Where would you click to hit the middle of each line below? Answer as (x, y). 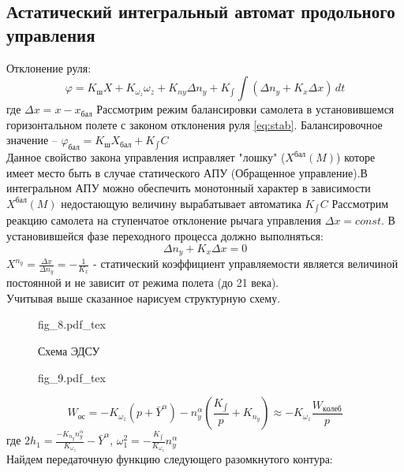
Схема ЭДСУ (69, 351)
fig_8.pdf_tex (72, 324)
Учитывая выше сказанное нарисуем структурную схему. (144, 297)
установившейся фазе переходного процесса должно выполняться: (165, 236)
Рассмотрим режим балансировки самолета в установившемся (245, 109)
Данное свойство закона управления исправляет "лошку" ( (146, 157)
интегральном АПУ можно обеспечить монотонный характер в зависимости (189, 188)
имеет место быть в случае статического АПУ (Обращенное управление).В (187, 172)
